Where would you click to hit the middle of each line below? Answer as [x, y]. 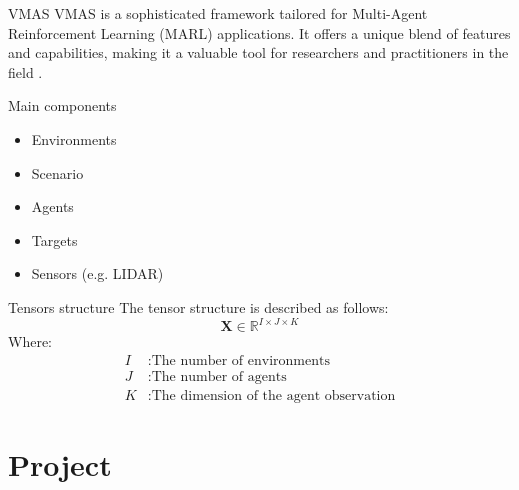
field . [25, 71]
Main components [62, 105]
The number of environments [240, 360]
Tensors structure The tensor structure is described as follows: [198, 306]
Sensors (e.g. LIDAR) [97, 273]
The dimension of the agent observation [273, 395]
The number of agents [219, 376]
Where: [30, 341]
